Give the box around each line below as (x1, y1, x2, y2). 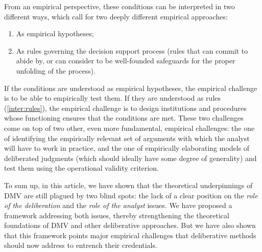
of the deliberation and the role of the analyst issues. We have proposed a (4, 200, 232, 211)
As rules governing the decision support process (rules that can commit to (16, 45, 248, 56)
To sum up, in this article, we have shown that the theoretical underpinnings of (4, 179, 253, 190)
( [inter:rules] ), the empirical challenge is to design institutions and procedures (4, 102, 247, 113)
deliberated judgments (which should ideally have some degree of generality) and (4, 152, 257, 163)
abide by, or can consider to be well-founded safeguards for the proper (16, 55, 235, 66)
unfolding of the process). (16, 65, 96, 76)
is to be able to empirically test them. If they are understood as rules (4, 93, 221, 103)
